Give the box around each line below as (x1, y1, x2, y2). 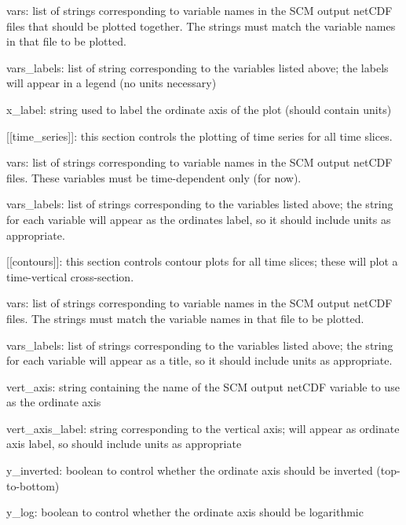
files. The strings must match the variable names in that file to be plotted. (6, 310, 364, 326)
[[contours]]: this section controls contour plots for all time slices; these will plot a (6, 253, 398, 270)
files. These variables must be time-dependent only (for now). (6, 169, 302, 185)
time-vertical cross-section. (6, 268, 134, 285)
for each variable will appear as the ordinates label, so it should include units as (6, 211, 391, 227)
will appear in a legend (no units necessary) (6, 75, 217, 91)
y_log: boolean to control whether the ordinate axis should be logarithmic (6, 504, 364, 520)
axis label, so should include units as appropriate (6, 435, 242, 452)
